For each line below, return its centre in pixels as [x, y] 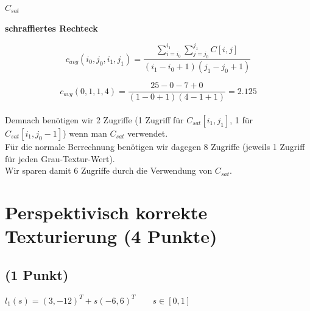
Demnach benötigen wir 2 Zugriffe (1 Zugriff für [94, 119]
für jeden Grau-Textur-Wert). [60, 158]
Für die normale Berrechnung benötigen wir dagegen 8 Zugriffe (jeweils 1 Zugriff [155, 146]
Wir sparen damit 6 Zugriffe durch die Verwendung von [109, 170]
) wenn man [85, 133]
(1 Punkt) [37, 274]
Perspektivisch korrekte [106, 212]
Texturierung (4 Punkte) [111, 236]
